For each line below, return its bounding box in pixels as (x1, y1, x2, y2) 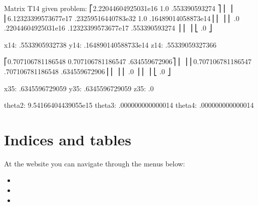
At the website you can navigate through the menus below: (4, 158, 185, 168)
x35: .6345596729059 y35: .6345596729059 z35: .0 (4, 83, 154, 93)
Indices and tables (4, 129, 132, 149)
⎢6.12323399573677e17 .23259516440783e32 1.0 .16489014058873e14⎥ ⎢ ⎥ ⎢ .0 (4, 13, 239, 23)
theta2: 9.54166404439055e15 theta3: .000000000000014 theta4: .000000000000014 (4, 100, 254, 110)
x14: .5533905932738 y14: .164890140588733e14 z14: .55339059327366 (4, 39, 216, 50)
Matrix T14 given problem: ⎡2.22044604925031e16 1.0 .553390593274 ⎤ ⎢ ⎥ (4, 3, 233, 13)
